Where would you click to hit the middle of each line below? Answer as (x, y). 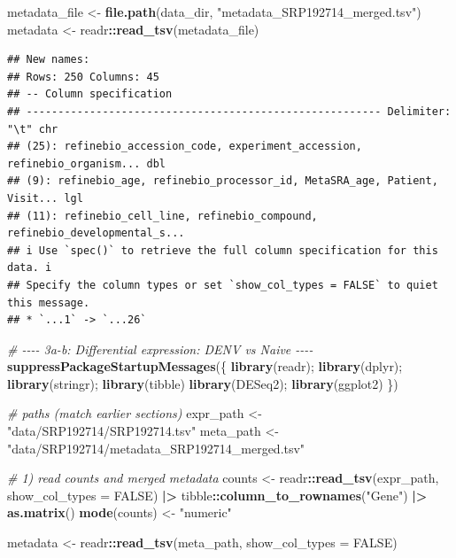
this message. (49, 302)
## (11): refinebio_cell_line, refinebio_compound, (162, 216)
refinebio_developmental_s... (96, 233)
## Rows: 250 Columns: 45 (83, 77)
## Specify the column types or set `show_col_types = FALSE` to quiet (223, 285)
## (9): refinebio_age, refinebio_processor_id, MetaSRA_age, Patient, (223, 181)
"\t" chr (33, 129)
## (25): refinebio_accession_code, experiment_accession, (185, 147)
